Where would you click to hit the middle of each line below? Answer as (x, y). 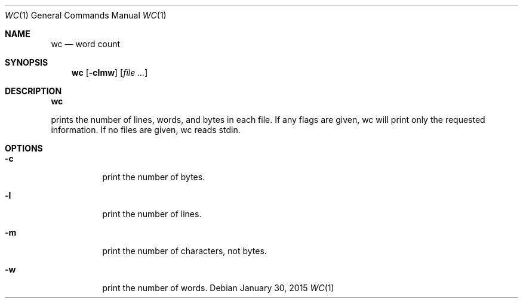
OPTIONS (24, 148)
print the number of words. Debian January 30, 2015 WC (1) (218, 288)
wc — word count (86, 44)
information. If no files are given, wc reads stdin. (146, 130)
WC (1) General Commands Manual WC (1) (86, 15)
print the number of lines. (152, 214)
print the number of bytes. (154, 177)
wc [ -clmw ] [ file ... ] (110, 72)
